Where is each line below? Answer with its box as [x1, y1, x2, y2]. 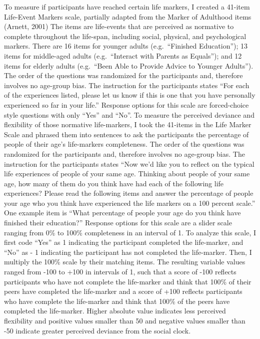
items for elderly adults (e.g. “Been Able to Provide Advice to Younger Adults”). [4, 60, 253, 71]
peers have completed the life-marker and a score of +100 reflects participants [4, 286, 242, 296]
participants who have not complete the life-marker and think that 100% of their [4, 276, 251, 286]
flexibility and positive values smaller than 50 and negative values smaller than [4, 315, 245, 325]
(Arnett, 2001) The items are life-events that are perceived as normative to [4, 21, 234, 32]
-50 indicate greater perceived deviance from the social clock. [4, 325, 191, 335]
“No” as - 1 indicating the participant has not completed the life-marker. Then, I [4, 246, 252, 257]
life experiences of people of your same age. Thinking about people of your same [4, 168, 250, 179]
